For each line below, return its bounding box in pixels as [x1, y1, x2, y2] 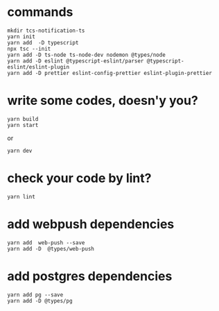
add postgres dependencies [7, 268, 173, 284]
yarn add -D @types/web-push [7, 245, 95, 252]
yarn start [7, 121, 39, 128]
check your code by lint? [7, 171, 152, 186]
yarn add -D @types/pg [7, 297, 73, 304]
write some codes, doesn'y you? [7, 93, 199, 108]
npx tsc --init [7, 45, 51, 52]
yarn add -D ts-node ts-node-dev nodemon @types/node [7, 51, 166, 58]
